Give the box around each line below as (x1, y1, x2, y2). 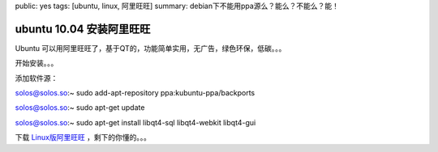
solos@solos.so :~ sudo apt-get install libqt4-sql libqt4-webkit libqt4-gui (15, 117, 256, 127)
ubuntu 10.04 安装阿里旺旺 (15, 22, 151, 36)
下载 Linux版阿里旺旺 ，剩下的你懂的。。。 (15, 133, 152, 142)
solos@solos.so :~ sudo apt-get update (15, 103, 145, 112)
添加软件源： (15, 73, 58, 82)
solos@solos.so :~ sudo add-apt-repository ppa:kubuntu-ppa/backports (15, 88, 255, 98)
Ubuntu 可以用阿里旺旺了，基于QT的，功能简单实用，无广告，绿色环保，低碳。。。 (15, 43, 286, 53)
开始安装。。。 (15, 58, 58, 68)
